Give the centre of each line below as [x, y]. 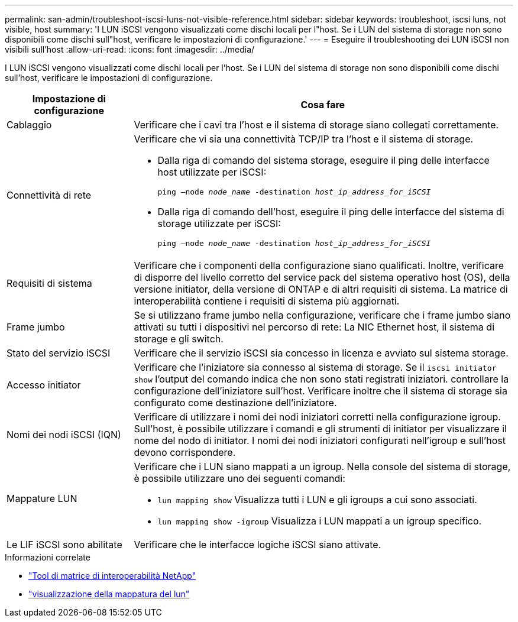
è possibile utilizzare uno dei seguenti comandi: [239, 478]
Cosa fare [323, 105]
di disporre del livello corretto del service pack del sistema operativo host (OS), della [322, 277]
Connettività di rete [49, 195]
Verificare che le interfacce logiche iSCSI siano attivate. [258, 545]
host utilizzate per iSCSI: [212, 172]
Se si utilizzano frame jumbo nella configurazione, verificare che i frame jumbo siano [322, 315]
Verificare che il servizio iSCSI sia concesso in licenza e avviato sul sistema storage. [321, 353]
